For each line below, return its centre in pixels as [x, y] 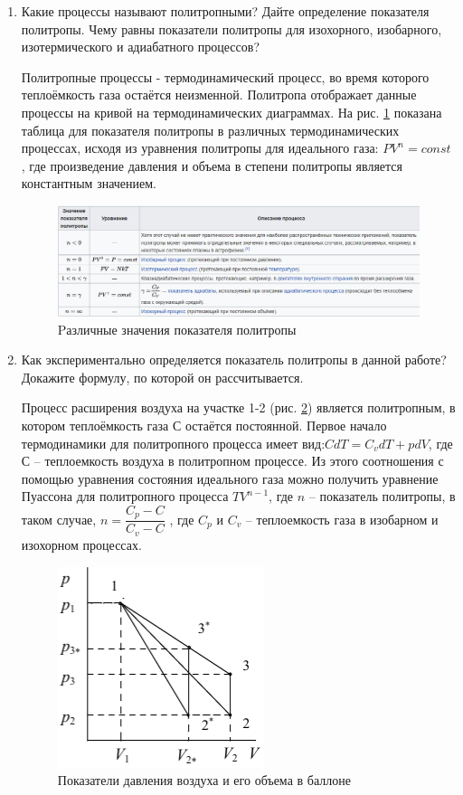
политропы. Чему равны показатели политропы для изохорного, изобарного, [231, 28]
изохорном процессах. [81, 544]
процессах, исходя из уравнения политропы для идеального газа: [200, 148]
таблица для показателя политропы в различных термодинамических [210, 130]
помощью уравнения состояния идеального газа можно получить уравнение [230, 478]
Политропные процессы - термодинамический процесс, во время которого [225, 76]
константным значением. [89, 183]
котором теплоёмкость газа [95, 425]
